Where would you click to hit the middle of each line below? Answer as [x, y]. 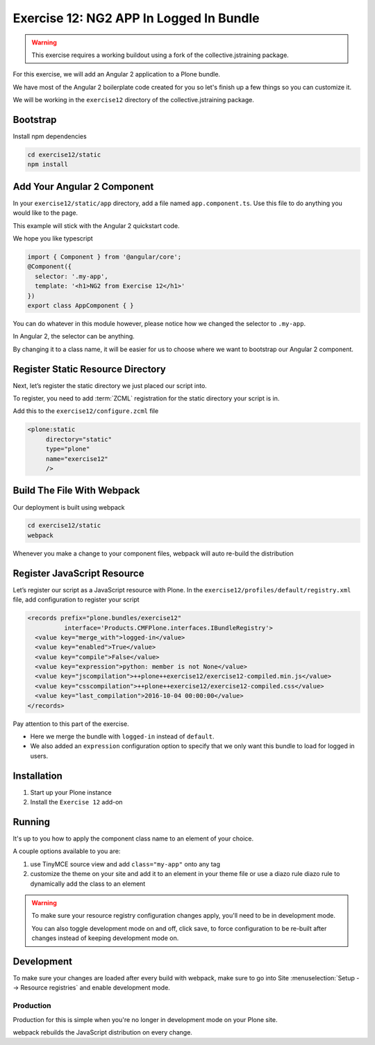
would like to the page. [45, 213]
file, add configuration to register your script [76, 600]
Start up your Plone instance [71, 792]
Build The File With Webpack [76, 491]
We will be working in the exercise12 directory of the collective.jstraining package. [134, 100]
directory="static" [79, 439]
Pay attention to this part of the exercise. [71, 724]
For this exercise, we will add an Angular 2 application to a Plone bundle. [117, 74]
